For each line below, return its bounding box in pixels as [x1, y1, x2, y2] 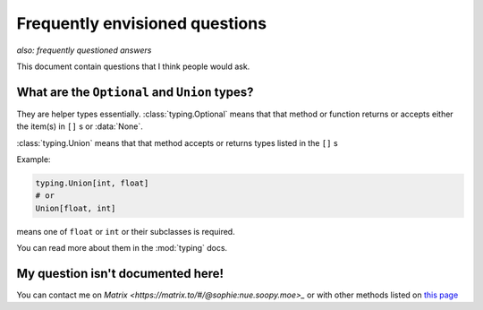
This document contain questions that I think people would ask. [16, 61, 250, 72]
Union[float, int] [35, 202, 116, 213]
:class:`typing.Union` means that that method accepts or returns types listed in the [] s [16, 137, 339, 148]
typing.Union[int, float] [35, 178, 149, 188]
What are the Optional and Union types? [16, 84, 254, 99]
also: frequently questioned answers [16, 45, 152, 56]
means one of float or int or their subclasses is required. [16, 226, 236, 237]
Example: [16, 154, 51, 165]
